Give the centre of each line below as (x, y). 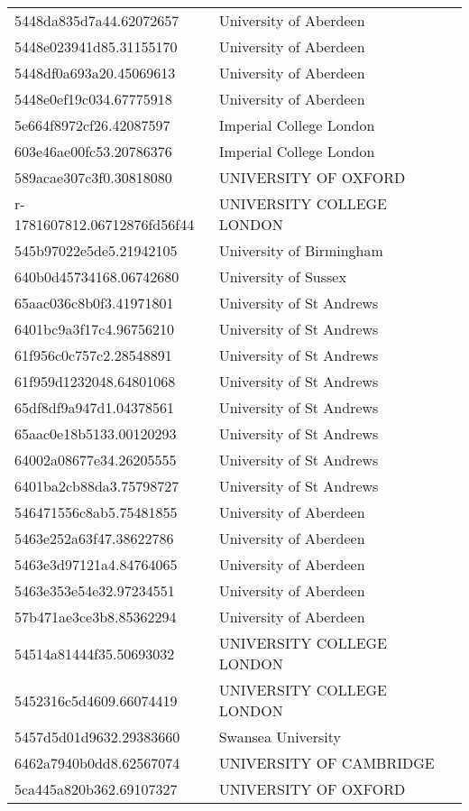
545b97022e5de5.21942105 (96, 250)
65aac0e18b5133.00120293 (96, 433)
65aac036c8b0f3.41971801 (94, 303)
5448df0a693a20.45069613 (95, 73)
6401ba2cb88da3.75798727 (97, 486)
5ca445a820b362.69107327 (96, 789)
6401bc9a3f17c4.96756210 (94, 329)
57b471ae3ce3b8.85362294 (96, 617)
